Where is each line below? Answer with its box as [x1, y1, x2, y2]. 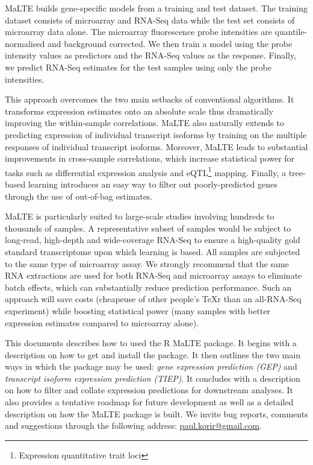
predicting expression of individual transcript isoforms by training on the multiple [5, 128, 307, 141]
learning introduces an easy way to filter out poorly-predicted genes [28, 177, 277, 190]
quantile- [274, 25, 308, 38]
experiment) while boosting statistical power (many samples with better [5, 304, 271, 317]
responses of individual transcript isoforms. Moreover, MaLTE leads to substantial [5, 140, 308, 153]
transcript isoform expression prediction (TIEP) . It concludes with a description [5, 372, 300, 384]
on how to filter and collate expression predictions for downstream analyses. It [5, 384, 293, 396]
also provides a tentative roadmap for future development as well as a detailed [5, 396, 294, 408]
